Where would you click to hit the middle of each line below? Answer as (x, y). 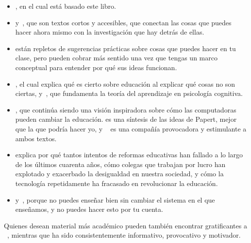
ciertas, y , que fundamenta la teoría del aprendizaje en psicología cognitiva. (129, 93)
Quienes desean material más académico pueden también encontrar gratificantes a (125, 225)
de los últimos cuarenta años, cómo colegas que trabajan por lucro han (120, 164)
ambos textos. (36, 138)
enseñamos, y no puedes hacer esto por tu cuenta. (89, 209)
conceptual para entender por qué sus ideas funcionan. (96, 67)
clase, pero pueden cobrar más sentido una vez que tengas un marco (116, 58)
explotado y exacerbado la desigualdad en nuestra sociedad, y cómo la (119, 174)
